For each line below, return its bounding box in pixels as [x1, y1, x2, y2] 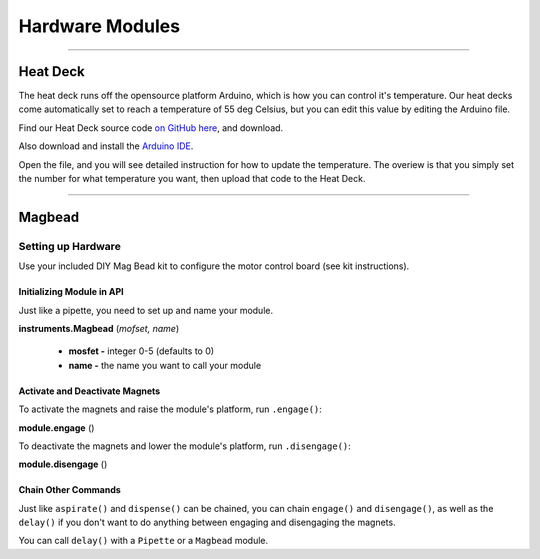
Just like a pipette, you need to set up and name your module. [18, 304, 274, 316]
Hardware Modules [18, 15, 180, 37]
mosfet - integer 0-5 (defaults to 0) [68, 345, 215, 357]
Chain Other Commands [18, 484, 122, 496]
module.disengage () [18, 458, 108, 470]
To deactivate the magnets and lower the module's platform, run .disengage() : [18, 440, 352, 452]
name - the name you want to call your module [68, 359, 262, 371]
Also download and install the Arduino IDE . [18, 140, 194, 152]
